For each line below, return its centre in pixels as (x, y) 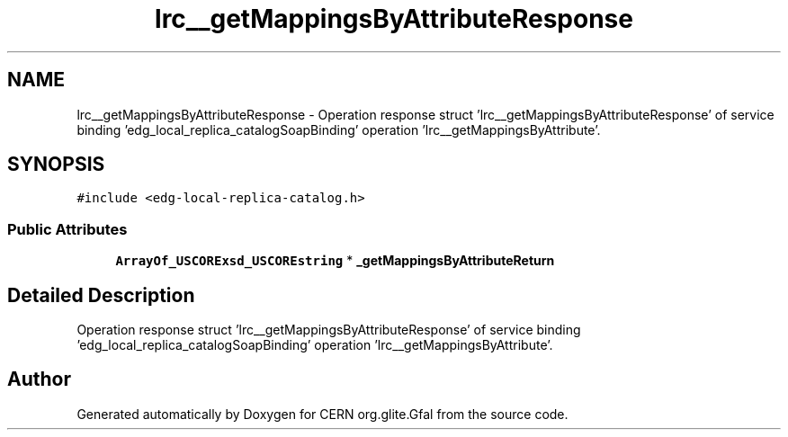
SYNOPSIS (56, 165)
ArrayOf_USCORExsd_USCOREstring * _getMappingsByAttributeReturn (335, 261)
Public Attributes (67, 229)
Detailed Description (101, 295)
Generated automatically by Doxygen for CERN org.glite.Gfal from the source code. (322, 414)
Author (39, 379)
